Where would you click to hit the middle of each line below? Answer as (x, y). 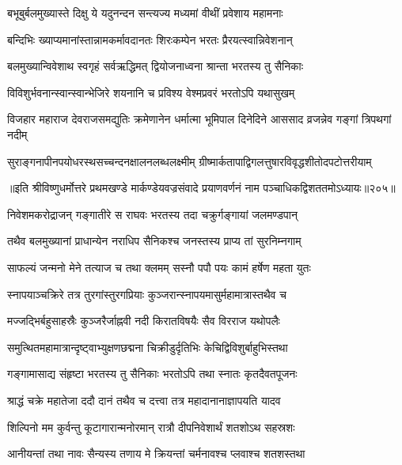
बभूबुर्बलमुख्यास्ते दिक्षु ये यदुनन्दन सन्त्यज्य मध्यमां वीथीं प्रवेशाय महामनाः (145, 13)
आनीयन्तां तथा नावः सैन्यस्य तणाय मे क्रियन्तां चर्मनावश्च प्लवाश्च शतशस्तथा (156, 454)
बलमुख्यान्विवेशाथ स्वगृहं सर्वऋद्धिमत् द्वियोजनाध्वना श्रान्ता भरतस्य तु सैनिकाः (155, 66)
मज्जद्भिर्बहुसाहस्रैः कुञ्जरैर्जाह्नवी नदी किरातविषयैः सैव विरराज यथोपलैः (144, 321)
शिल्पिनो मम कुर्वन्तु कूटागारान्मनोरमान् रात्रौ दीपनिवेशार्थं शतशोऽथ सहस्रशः (151, 427)
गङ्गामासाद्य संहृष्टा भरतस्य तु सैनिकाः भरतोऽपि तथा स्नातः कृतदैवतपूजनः (152, 374)
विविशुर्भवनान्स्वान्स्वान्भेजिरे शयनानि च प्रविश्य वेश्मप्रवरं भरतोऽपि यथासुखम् (151, 92)
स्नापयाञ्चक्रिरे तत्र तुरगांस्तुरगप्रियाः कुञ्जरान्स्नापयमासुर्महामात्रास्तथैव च (147, 294)
